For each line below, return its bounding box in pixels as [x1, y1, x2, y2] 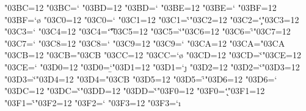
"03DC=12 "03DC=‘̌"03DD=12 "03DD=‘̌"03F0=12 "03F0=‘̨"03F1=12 [4, 84, 265, 97]
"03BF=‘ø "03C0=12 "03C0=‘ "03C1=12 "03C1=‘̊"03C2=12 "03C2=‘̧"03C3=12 [4, 13, 299, 25]
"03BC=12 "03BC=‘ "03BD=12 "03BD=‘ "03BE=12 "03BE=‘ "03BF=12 [4, 1, 277, 13]
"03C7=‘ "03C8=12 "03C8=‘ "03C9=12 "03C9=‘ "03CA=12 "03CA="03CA [4, 36, 285, 49]
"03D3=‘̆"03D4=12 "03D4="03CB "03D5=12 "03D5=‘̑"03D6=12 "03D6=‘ [4, 72, 277, 85]
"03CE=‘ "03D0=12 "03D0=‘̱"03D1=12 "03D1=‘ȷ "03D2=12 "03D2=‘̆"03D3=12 [4, 60, 300, 73]
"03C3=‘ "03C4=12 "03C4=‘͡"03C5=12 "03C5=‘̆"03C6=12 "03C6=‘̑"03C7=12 [4, 25, 291, 38]
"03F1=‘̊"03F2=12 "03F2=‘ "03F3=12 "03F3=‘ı [4, 96, 181, 109]
